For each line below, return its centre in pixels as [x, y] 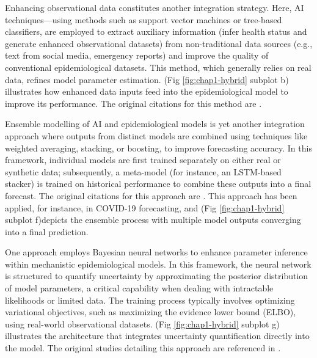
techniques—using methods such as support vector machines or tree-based [144, 19]
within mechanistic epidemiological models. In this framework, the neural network [158, 264]
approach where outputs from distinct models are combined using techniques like [156, 135]
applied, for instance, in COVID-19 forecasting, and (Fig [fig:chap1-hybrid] [145, 207]
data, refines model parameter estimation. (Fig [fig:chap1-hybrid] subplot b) [147, 79]
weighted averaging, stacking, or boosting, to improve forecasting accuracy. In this [158, 148]
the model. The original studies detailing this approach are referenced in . [143, 348]
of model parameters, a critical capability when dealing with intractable [139, 288]
